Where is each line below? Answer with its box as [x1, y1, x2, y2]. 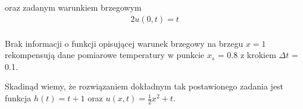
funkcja [5, 92, 32, 104]
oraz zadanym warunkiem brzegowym [5, 1, 142, 13]
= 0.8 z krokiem [217, 49, 276, 61]
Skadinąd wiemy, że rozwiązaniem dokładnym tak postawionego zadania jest [5, 80, 284, 92]
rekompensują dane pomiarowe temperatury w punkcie [5, 49, 205, 61]
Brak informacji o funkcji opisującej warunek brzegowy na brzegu [5, 37, 243, 49]
